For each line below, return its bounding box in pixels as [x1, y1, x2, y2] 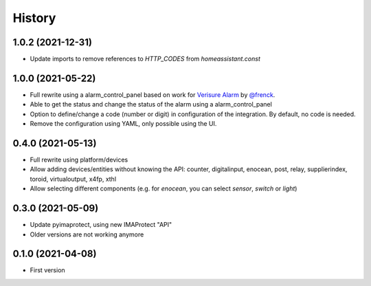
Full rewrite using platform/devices [30, 155, 128, 164]
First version [30, 266, 65, 274]
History [12, 10, 56, 25]
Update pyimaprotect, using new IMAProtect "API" [30, 221, 172, 229]
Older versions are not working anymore [30, 230, 144, 239]
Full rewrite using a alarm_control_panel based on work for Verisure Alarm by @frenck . [30, 90, 276, 99]
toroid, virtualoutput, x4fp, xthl [30, 175, 117, 183]
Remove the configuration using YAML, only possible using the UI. [30, 120, 217, 128]
